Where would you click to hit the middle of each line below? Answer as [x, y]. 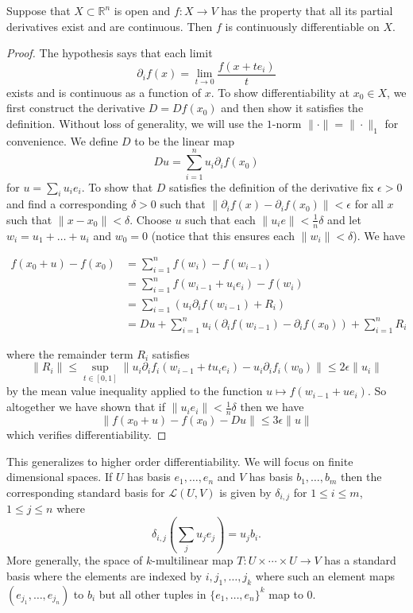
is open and [142, 10]
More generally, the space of [75, 560]
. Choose [151, 219]
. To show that [117, 186]
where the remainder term [70, 353]
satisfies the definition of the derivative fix [272, 186]
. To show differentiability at [280, 92]
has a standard [360, 560]
